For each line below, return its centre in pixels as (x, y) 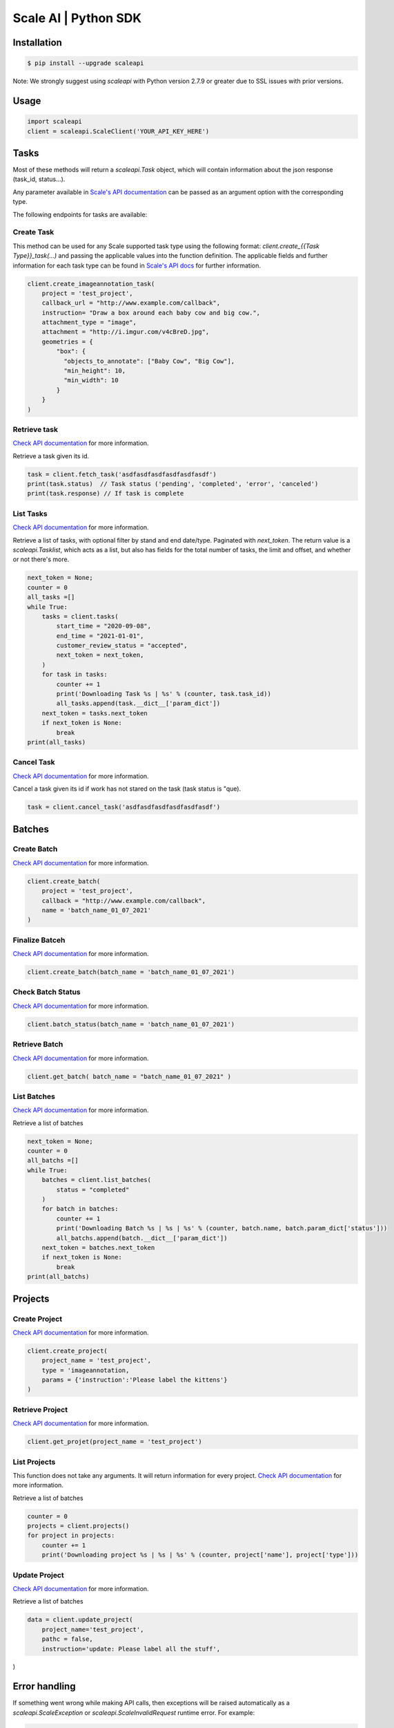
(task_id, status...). (39, 179)
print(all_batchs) (58, 1277)
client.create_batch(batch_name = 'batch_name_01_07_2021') (131, 972)
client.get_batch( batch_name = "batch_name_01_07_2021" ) (129, 1076)
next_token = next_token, (100, 655)
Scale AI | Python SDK (77, 18)
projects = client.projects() (78, 1526)
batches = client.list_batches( (97, 1180)
